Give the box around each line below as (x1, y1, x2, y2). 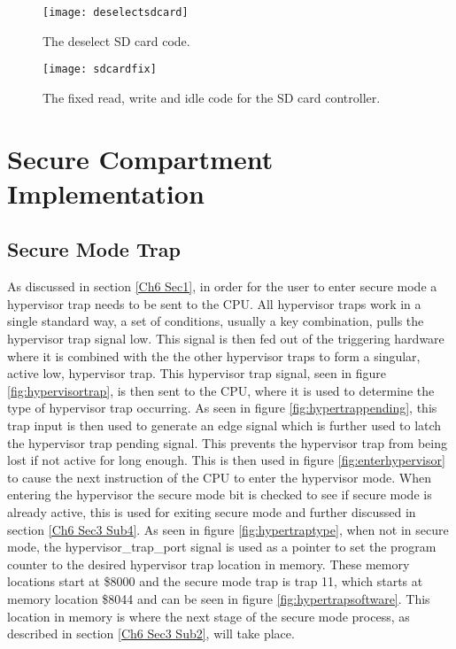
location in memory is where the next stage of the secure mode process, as (7, 607, 410, 625)
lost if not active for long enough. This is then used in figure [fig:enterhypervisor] (7, 451, 445, 469)
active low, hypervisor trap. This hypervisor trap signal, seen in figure (7, 364, 387, 382)
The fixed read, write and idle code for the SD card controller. (43, 88, 381, 106)
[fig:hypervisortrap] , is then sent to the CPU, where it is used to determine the (7, 381, 435, 399)
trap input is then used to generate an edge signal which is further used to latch (7, 416, 442, 435)
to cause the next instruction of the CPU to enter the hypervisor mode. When (7, 467, 431, 486)
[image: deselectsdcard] (43, 6, 189, 19)
